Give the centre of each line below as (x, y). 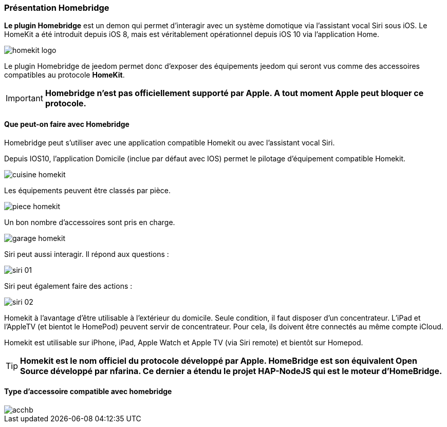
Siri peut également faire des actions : (68, 286)
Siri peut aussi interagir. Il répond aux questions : (87, 254)
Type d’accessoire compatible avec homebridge (88, 392)
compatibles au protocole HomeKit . (64, 75)
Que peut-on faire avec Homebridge (67, 124)
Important (24, 98)
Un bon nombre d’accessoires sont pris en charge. (90, 222)
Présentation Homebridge (57, 8)
